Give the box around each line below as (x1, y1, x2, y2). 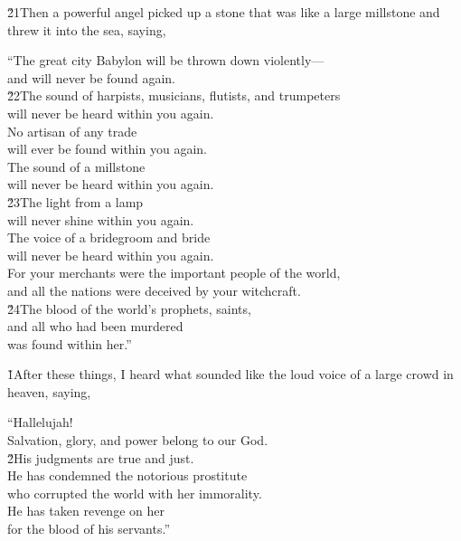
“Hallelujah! (7, 413, 73, 432)
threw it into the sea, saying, (7, 20, 166, 39)
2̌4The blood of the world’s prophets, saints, (7, 299, 251, 318)
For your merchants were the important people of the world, (7, 263, 341, 282)
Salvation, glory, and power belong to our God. (7, 431, 268, 450)
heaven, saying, (7, 382, 91, 401)
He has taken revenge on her (7, 501, 165, 520)
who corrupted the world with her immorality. (7, 483, 262, 502)
